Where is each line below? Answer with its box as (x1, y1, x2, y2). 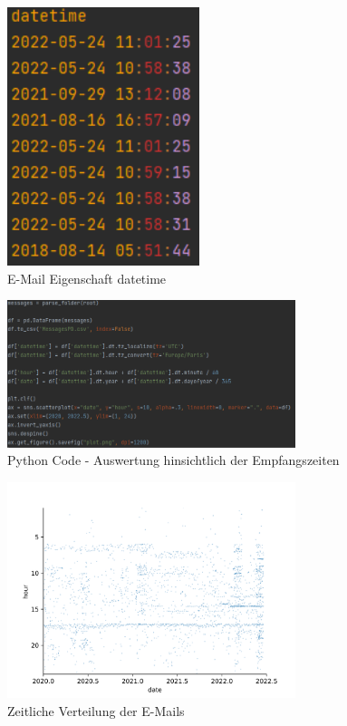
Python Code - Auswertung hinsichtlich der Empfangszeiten (7, 450, 340, 469)
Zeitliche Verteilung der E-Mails (7, 701, 185, 720)
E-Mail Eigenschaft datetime (7, 268, 167, 287)
